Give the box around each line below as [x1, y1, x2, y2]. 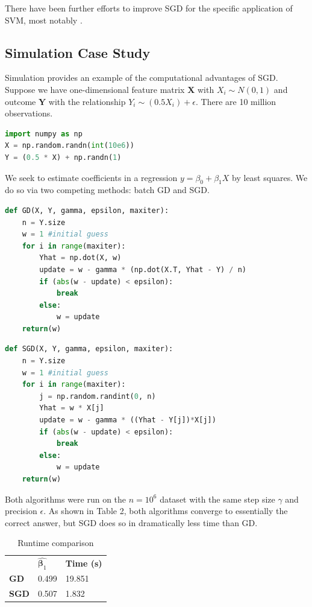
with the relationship [48, 95, 126, 107]
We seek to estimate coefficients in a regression [5, 171, 178, 183]
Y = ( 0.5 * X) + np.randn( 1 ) [5, 153, 122, 162]
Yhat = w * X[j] [39, 404, 104, 413]
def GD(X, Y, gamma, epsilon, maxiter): [5, 206, 169, 215]
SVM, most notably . [5, 13, 83, 26]
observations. [5, 107, 53, 119]
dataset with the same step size [160, 492, 275, 505]
